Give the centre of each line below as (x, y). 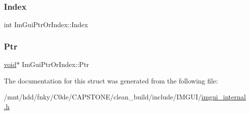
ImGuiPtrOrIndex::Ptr (56, 64)
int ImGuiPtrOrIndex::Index (46, 24)
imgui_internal (224, 97)
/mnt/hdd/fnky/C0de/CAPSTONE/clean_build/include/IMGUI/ (103, 97)
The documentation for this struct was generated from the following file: (111, 80)
